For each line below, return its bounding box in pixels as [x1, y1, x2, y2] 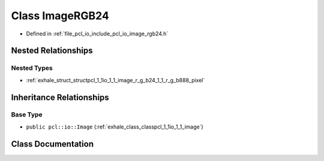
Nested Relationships [11, 46, 93, 56]
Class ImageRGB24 [11, 9, 109, 22]
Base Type [11, 111, 43, 119]
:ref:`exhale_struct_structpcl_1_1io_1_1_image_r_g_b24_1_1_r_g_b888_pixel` [26, 76, 205, 84]
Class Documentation [11, 139, 94, 149]
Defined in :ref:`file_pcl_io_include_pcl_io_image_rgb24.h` [26, 30, 169, 37]
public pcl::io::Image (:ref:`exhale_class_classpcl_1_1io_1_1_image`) [26, 123, 203, 130]
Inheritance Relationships [11, 92, 109, 102]
